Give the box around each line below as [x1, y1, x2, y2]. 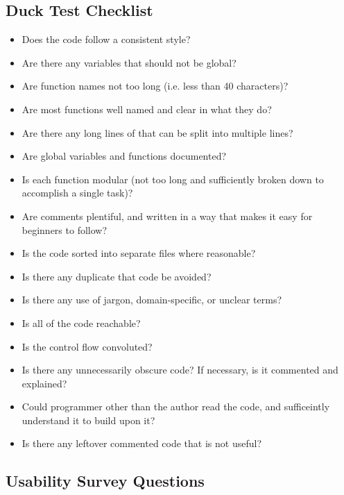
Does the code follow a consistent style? [21, 32, 191, 47]
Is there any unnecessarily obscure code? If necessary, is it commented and [21, 362, 338, 377]
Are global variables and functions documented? [21, 149, 227, 163]
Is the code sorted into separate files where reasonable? [21, 246, 256, 260]
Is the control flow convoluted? [21, 339, 153, 353]
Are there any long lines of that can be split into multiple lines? [21, 125, 293, 140]
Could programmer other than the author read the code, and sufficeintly [21, 399, 330, 414]
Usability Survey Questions [6, 470, 205, 492]
